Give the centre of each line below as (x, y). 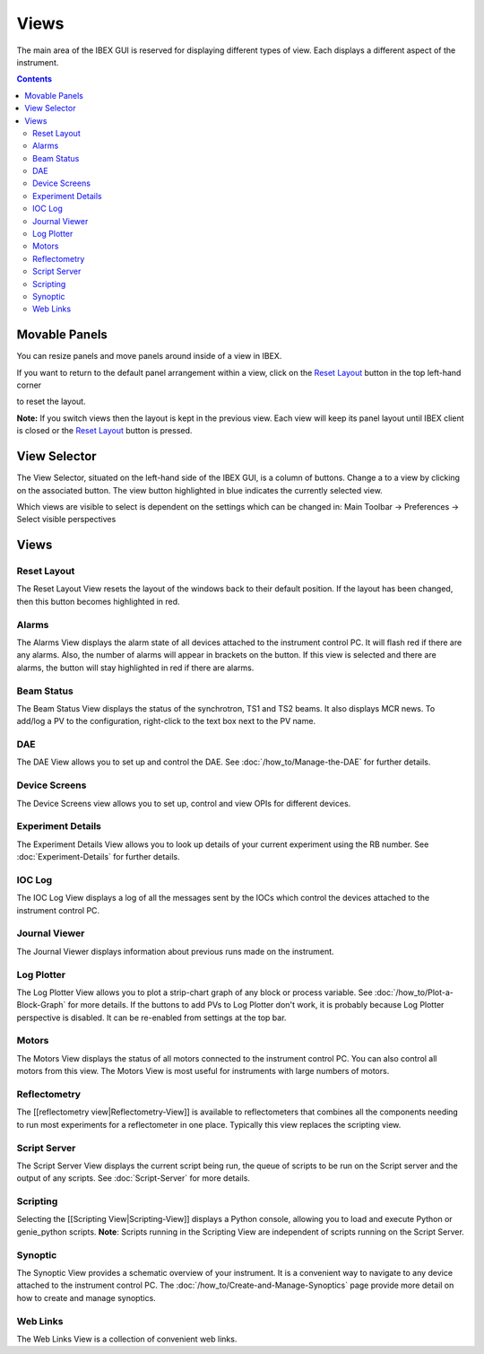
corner (29, 385)
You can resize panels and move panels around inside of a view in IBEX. (149, 356)
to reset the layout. (51, 402)
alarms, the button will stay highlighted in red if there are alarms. (135, 668)
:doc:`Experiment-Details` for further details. (98, 857)
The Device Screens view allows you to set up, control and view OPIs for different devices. (184, 803)
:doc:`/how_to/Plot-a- (414, 992)
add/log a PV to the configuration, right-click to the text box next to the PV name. (166, 721)
